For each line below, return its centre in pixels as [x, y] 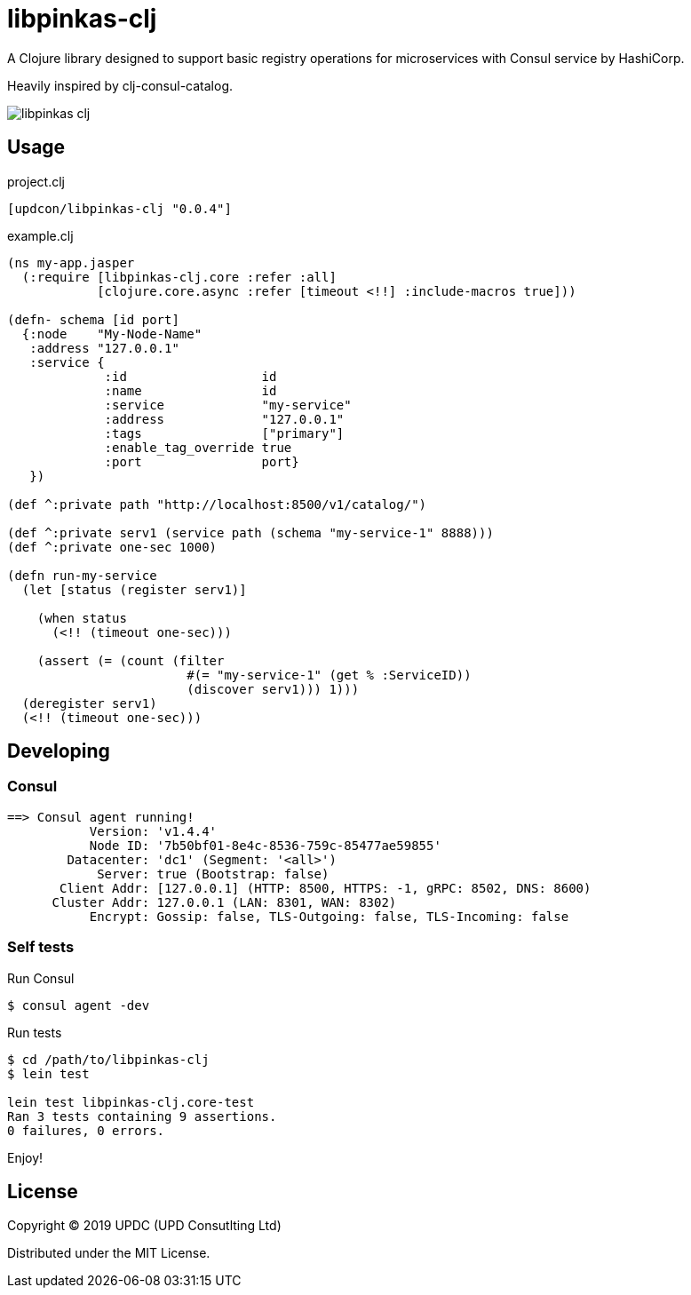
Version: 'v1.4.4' [153, 831]
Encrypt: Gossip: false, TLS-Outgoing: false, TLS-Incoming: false [329, 916]
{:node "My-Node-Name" [112, 334]
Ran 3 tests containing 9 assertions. [142, 1116]
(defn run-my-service [82, 575]
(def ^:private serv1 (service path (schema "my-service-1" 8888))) [250, 532]
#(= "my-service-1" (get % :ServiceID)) [329, 675]
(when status [82, 618]
